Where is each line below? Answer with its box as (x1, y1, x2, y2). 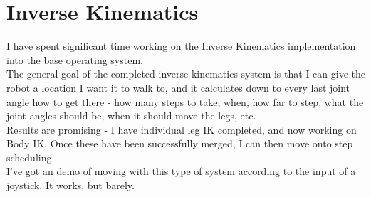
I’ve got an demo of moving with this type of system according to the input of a (6, 164, 356, 179)
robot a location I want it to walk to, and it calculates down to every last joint (6, 80, 350, 95)
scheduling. (6, 149, 55, 164)
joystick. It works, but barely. (6, 178, 135, 193)
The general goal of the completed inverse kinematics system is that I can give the (6, 66, 365, 81)
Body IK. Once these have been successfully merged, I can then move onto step (6, 136, 353, 151)
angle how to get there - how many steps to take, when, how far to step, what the (6, 94, 364, 109)
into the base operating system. (6, 52, 143, 67)
